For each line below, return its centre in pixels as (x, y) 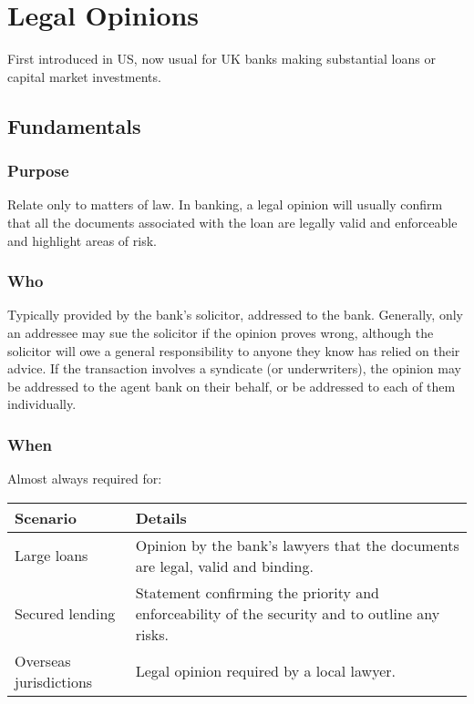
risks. (152, 634)
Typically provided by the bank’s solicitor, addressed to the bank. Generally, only (235, 315)
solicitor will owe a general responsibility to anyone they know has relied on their (234, 350)
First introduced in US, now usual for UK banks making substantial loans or (222, 59)
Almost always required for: (85, 479)
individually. (42, 404)
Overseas (43, 660)
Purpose (38, 171)
